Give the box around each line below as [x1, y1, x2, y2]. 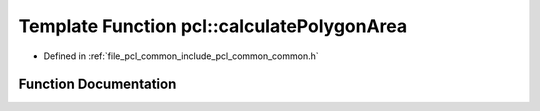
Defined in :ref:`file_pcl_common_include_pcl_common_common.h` [43, 50, 319, 62]
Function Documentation [18, 76, 177, 93]
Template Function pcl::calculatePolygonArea [18, 15, 408, 37]
